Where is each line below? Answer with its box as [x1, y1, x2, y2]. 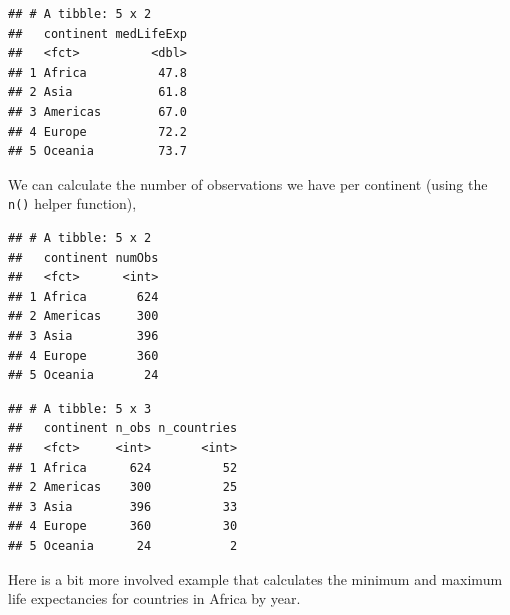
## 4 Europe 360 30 [8, 519, 238, 534]
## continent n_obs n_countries [8, 421, 238, 436]
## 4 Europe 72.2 [8, 124, 187, 139]
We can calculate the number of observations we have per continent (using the [8, 173, 488, 194]
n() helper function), [8, 193, 137, 214]
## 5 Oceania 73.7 [8, 144, 187, 159]
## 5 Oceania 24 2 [8, 538, 238, 553]
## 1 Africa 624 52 [8, 460, 238, 475]
